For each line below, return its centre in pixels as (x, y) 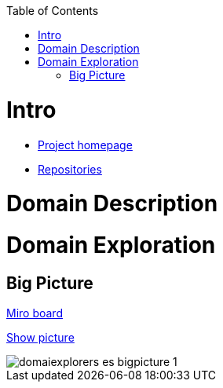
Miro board (35, 313)
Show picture (40, 338)
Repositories (70, 169)
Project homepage (85, 145)
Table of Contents (53, 11)
